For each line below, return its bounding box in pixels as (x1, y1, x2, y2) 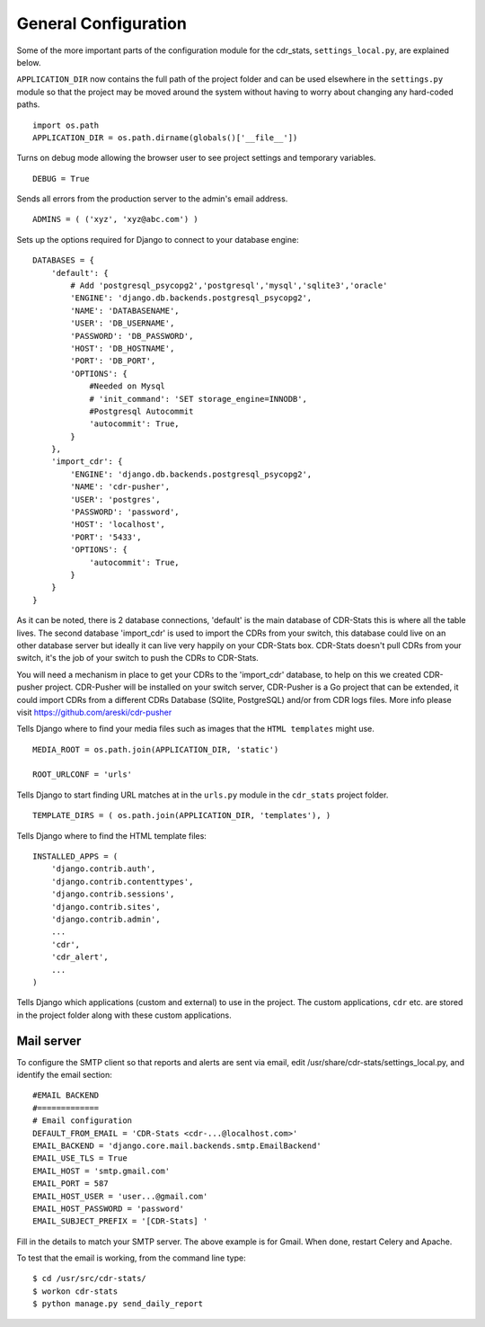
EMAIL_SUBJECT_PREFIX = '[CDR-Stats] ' (32, 1216, 208, 1226)
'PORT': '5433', (70, 531, 142, 542)
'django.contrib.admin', (50, 913, 161, 924)
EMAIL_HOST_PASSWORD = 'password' (32, 1203, 184, 1214)
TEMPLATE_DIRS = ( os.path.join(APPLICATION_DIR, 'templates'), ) (32, 810, 331, 821)
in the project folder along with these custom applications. (16, 1010, 233, 1020)
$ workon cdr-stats (32, 1286, 119, 1296)
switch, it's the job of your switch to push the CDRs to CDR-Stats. (16, 653, 260, 663)
